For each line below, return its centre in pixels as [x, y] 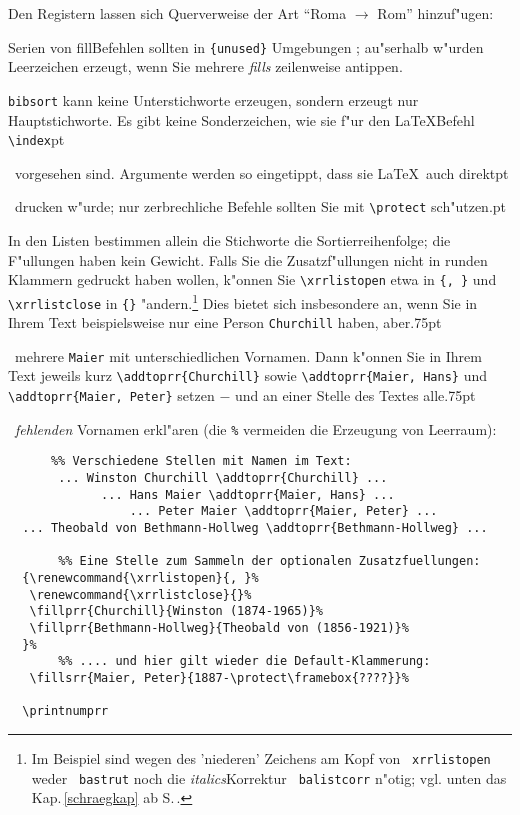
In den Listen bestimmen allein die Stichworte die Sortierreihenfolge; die [229, 240]
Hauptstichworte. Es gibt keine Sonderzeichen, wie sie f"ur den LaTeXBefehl [241, 119]
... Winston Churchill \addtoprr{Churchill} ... [223, 478]
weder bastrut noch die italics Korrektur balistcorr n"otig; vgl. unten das [269, 777]
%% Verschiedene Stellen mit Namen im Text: [201, 461]
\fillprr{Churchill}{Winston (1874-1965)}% [176, 611]
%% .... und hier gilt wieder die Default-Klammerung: [244, 661]
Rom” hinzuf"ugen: [435, 13]
